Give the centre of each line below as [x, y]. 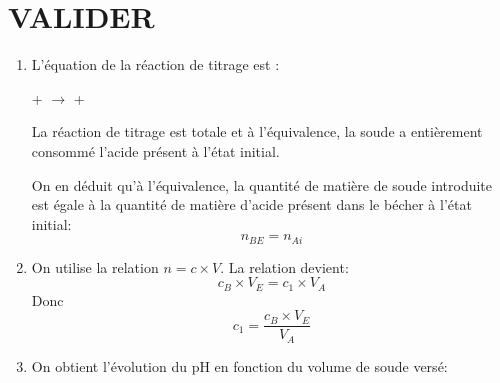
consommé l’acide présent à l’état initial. [155, 150]
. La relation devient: [284, 266]
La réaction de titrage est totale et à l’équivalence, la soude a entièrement [257, 131]
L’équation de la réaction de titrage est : [155, 64]
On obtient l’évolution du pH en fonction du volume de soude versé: [239, 365]
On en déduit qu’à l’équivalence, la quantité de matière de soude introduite [262, 184]
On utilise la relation [95, 266]
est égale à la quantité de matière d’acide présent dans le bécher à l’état [251, 204]
